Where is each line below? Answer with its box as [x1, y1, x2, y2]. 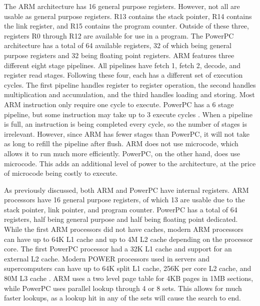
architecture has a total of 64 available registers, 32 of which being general [4, 40, 232, 51]
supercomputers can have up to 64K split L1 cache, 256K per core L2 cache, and [4, 263, 251, 273]
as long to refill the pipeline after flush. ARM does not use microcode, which [4, 138, 238, 149]
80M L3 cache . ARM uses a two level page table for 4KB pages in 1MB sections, [4, 273, 253, 283]
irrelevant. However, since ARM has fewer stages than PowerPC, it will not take [4, 128, 250, 139]
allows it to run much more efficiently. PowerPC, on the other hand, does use [4, 148, 240, 158]
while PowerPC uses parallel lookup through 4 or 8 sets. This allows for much [4, 282, 242, 293]
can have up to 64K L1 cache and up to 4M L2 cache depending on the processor [4, 233, 253, 244]
